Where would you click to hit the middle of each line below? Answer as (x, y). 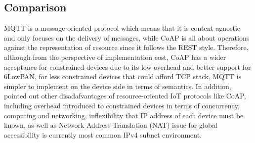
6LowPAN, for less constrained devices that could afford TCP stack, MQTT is (123, 76)
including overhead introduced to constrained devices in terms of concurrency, (122, 105)
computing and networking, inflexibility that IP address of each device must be (124, 115)
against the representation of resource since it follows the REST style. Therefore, (126, 47)
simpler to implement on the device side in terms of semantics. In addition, (118, 86)
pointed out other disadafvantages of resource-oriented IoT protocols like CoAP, (125, 96)
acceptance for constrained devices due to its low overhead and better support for (127, 67)
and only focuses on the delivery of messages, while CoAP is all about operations (127, 37)
